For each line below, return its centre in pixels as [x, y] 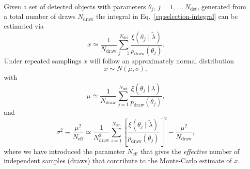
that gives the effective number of [190, 151]
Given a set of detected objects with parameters [75, 6]
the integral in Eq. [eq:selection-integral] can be [167, 16]
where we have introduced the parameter [64, 151]
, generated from [222, 6]
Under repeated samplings [43, 60]
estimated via [24, 26]
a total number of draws [40, 16]
